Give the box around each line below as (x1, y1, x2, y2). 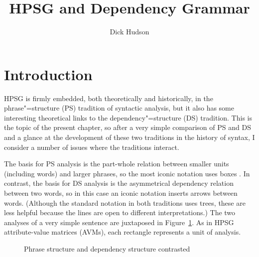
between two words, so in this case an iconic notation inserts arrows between (4, 188, 238, 198)
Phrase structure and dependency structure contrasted (24, 243, 190, 254)
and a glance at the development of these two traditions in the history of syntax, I (4, 132, 255, 142)
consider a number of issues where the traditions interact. (4, 141, 179, 152)
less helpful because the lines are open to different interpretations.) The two (4, 207, 236, 218)
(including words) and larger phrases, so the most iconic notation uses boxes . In (4, 168, 250, 178)
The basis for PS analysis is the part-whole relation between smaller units (4, 158, 229, 169)
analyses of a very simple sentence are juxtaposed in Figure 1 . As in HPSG (4, 217, 234, 227)
